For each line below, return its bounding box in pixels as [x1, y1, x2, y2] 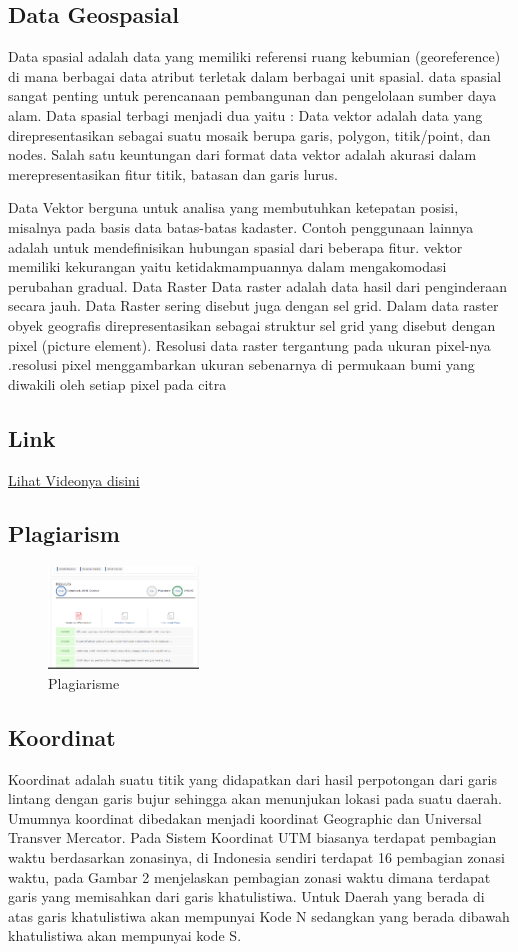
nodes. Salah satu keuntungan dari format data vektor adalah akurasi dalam [8, 144, 477, 165]
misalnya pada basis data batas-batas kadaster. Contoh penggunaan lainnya [8, 216, 474, 237]
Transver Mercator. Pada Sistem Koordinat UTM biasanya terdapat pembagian [8, 827, 497, 848]
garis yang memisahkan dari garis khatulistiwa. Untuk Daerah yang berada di [8, 886, 485, 907]
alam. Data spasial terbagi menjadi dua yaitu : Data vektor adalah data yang [8, 104, 483, 125]
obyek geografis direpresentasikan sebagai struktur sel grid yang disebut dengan [8, 314, 496, 335]
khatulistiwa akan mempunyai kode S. [8, 925, 242, 946]
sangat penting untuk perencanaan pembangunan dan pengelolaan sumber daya [8, 85, 497, 106]
